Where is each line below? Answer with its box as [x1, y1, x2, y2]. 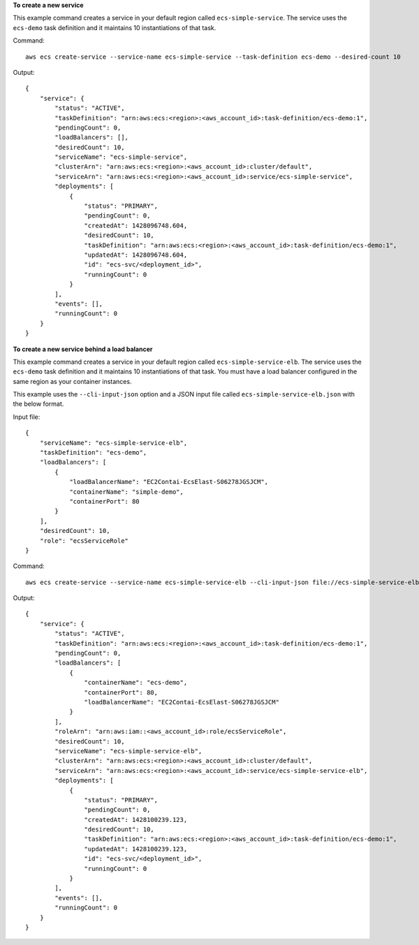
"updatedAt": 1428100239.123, [84, 845, 188, 853]
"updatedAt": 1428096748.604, [84, 250, 188, 259]
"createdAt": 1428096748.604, [84, 221, 188, 229]
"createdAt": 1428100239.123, [84, 816, 188, 823]
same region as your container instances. [13, 377, 132, 385]
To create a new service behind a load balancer [13, 345, 153, 353]
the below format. [13, 399, 64, 408]
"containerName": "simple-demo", [69, 488, 184, 496]
